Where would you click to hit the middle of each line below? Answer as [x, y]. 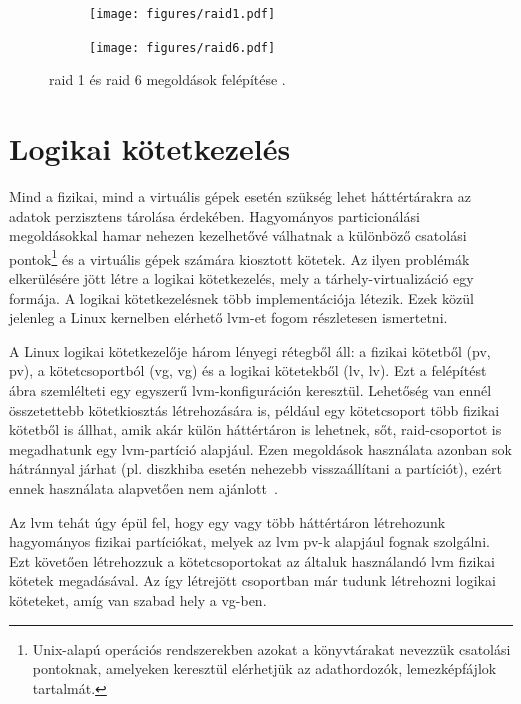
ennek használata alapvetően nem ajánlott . [143, 488]
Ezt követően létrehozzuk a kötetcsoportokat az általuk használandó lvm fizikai [252, 560]
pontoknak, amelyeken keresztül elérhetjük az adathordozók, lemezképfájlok [264, 668]
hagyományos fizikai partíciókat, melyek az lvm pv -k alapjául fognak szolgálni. [249, 541]
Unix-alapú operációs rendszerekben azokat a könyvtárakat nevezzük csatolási [271, 648]
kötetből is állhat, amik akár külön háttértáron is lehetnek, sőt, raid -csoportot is [255, 429]
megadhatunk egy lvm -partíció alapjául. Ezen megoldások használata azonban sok [260, 448]
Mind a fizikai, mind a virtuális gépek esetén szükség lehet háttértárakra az [240, 196]
